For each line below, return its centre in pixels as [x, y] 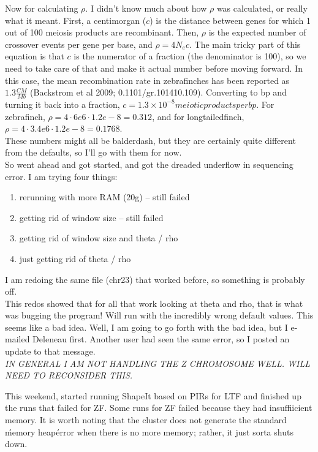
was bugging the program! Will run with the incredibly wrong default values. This [159, 315]
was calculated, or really [262, 8]
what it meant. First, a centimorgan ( [76, 20]
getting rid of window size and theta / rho [99, 238]
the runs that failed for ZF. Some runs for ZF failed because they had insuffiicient [159, 408]
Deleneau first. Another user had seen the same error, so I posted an [161, 339]
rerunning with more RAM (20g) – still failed [104, 197]
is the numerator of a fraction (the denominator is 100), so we [190, 56]
